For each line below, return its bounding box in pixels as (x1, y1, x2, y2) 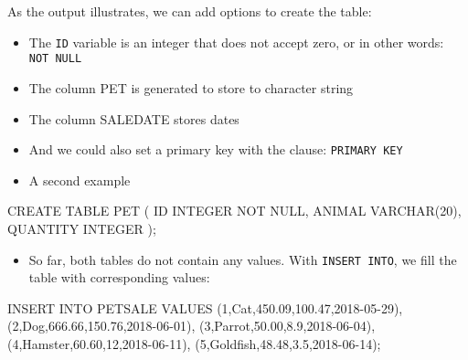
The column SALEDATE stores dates (28, 109, 239, 128)
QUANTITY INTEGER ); (7, 218, 156, 238)
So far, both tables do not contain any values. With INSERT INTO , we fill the (28, 249, 457, 269)
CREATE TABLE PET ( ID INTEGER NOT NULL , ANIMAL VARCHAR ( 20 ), (7, 201, 462, 220)
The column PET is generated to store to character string (28, 78, 354, 97)
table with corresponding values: (28, 268, 210, 287)
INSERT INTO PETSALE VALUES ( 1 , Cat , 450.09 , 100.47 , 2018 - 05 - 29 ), (7, 298, 403, 317)
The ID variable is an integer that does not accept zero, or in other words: (28, 32, 444, 51)
